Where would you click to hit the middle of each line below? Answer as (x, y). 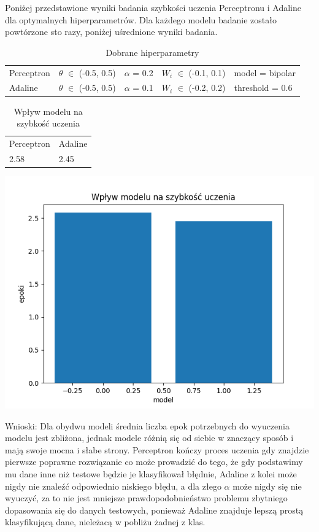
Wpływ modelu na (48, 111)
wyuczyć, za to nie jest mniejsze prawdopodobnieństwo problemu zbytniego (146, 498)
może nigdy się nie (267, 486)
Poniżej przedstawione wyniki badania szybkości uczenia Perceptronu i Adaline (153, 7)
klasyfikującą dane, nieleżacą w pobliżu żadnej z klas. (105, 522)
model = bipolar (265, 72)
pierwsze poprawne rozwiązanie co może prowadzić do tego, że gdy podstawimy (154, 462)
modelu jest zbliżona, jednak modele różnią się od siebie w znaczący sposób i (149, 438)
